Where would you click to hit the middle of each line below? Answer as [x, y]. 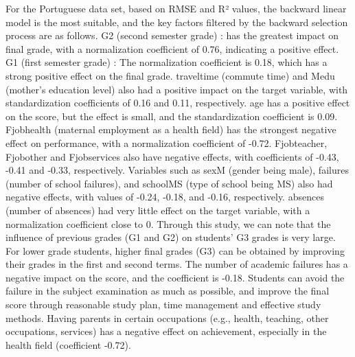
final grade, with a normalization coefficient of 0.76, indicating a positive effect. [172, 48]
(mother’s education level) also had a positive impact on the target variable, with [177, 89]
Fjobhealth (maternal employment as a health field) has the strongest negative [171, 129]
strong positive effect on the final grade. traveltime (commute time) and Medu [170, 75]
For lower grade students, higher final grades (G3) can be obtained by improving [175, 250]
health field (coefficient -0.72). [68, 344]
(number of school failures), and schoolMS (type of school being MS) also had [169, 183]
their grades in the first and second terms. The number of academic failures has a [177, 264]
